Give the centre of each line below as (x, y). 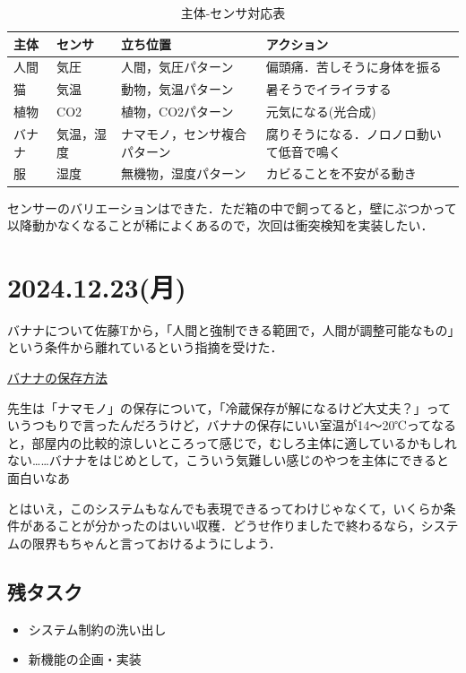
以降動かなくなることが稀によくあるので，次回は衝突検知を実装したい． (220, 225)
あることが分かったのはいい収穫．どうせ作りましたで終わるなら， (226, 526)
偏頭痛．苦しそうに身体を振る (354, 67)
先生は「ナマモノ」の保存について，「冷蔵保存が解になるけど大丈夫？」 (217, 407)
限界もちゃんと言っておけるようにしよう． (156, 543)
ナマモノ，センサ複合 (184, 133)
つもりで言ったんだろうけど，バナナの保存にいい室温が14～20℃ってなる (244, 425)
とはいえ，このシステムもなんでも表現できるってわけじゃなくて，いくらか (225, 508)
